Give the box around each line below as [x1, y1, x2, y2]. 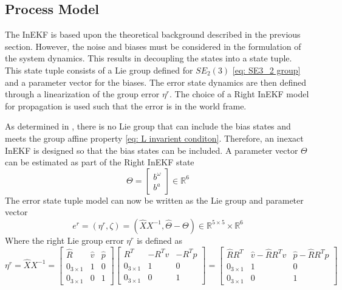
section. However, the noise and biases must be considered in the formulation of [5, 40, 301, 52]
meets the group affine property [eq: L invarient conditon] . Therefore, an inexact [5, 131, 304, 144]
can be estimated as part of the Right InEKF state [5, 156, 194, 168]
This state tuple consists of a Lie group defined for [5, 63, 193, 76]
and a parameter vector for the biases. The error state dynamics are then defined [5, 75, 307, 88]
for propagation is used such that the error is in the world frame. [5, 99, 247, 112]
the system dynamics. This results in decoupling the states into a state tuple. [5, 52, 292, 64]
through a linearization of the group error [5, 88, 160, 100]
